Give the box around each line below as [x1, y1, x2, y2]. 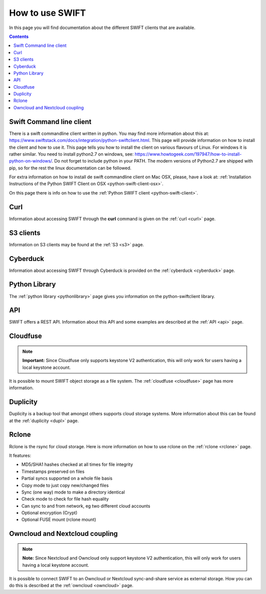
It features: [9, 452, 32, 458]
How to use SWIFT [9, 7, 86, 18]
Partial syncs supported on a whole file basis [21, 475, 113, 481]
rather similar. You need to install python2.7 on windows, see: [9, 151, 134, 157]
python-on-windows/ [9, 158, 52, 164]
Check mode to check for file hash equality [21, 496, 109, 502]
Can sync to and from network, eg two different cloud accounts [21, 503, 150, 509]
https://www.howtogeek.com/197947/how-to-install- [134, 151, 242, 157]
